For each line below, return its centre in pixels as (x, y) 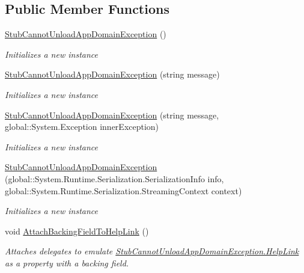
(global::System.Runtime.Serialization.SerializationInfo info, (114, 178)
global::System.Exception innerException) (82, 127)
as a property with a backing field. (67, 262)
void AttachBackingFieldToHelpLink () (77, 231)
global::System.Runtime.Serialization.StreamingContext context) (123, 190)
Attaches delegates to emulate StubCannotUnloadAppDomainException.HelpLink (152, 251)
